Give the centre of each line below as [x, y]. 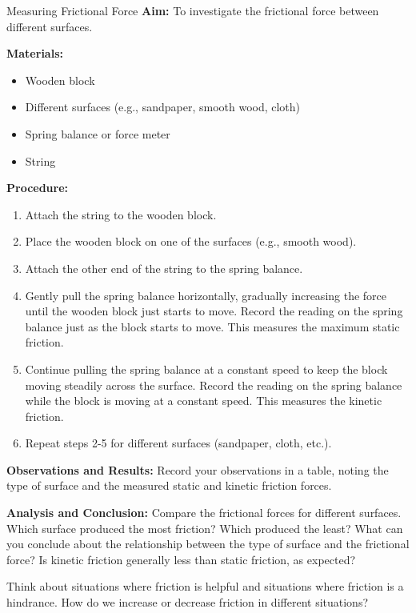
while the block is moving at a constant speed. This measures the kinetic [204, 401]
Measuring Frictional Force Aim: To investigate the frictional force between [193, 10]
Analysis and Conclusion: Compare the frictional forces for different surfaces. [204, 513]
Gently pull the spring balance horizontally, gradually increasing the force [206, 295]
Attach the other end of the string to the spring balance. [164, 268]
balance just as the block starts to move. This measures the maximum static [212, 326]
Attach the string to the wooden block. [121, 214]
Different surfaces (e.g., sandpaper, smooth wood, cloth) [163, 107]
